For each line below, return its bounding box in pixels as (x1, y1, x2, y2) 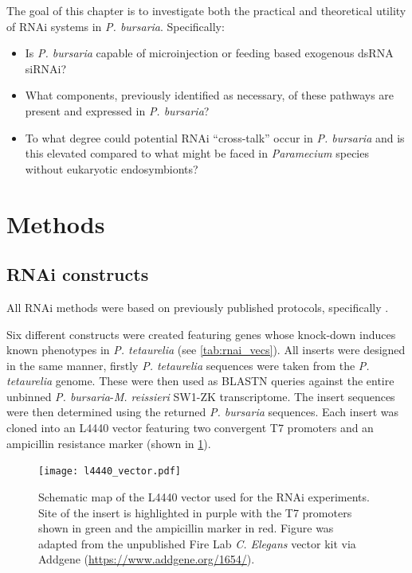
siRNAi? (25, 60, 67, 76)
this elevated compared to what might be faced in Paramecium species (25, 145, 369, 162)
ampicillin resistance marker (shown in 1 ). (6, 435, 211, 451)
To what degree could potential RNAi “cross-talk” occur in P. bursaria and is (25, 129, 405, 146)
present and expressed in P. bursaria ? (25, 102, 210, 119)
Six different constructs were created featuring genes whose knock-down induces (6, 325, 396, 342)
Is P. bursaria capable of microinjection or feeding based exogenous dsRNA (25, 45, 394, 61)
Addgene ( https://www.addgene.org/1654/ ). (38, 551, 255, 567)
